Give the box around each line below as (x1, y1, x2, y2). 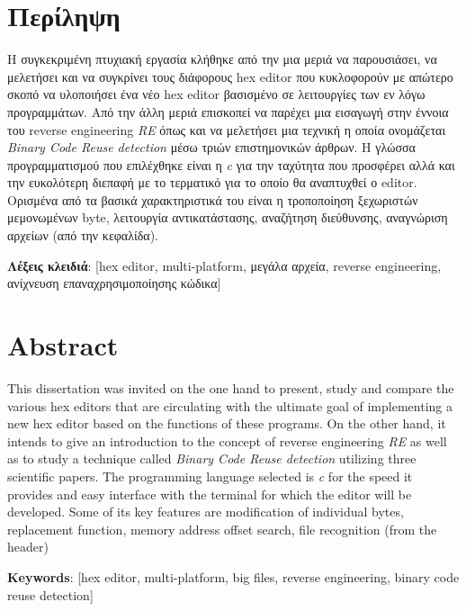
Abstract (7, 327, 119, 364)
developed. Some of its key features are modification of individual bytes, (7, 502, 404, 521)
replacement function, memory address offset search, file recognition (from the (7, 519, 437, 538)
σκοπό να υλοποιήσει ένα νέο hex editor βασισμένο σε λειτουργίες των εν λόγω (7, 85, 426, 103)
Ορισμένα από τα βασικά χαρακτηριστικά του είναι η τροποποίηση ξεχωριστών (7, 190, 418, 209)
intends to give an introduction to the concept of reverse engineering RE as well (7, 431, 447, 450)
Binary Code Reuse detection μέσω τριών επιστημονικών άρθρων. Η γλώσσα (7, 138, 416, 157)
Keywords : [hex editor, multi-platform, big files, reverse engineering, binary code (7, 567, 460, 586)
